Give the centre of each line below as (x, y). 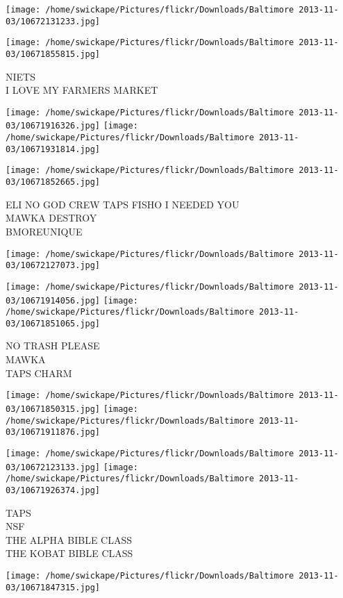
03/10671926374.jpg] (53, 490)
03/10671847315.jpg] (53, 587)
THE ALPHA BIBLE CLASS (69, 539)
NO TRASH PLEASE (53, 346)
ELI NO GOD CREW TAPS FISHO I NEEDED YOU (123, 204)
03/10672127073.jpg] (53, 266)
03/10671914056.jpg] (53, 300)
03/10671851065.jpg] (53, 323)
